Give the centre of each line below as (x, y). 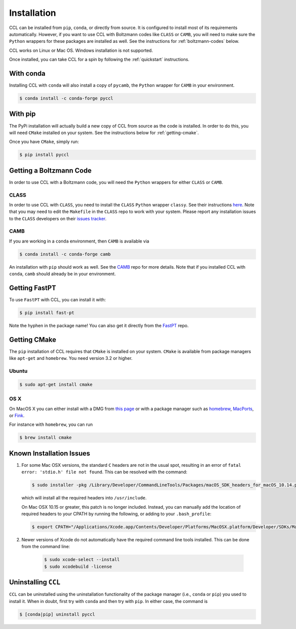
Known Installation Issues (50, 453)
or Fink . (17, 416)
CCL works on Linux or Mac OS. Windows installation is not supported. (81, 50)
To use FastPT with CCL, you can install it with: (57, 300)
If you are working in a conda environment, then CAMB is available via (79, 241)
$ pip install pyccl (44, 155)
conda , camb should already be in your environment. (62, 274)
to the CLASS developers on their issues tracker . (58, 218)
